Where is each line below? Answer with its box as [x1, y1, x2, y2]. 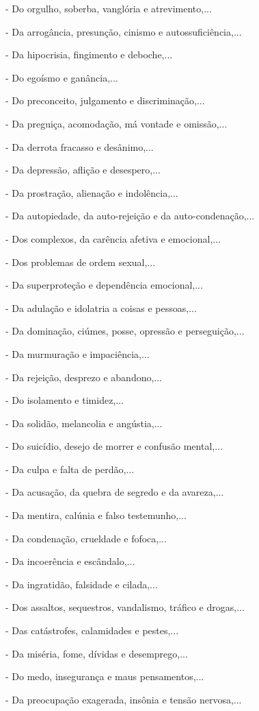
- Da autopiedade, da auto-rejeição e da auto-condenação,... [5, 208, 255, 223]
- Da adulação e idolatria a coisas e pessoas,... [5, 300, 197, 315]
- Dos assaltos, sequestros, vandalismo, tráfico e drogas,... [5, 600, 245, 614]
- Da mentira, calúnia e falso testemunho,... [5, 508, 187, 522]
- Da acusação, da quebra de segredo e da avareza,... [5, 485, 224, 499]
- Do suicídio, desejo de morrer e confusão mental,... [5, 439, 223, 453]
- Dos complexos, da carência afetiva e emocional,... [5, 231, 221, 245]
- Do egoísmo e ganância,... [5, 70, 118, 84]
